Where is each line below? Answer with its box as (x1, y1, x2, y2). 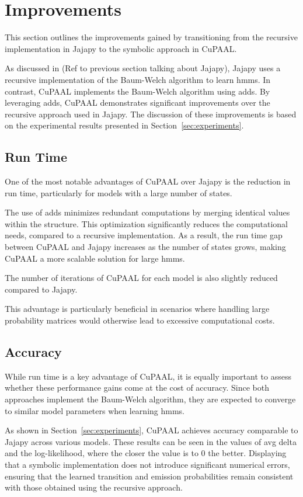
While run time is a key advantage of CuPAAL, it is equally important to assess (5, 370, 291, 382)
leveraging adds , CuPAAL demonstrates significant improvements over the (5, 96, 270, 109)
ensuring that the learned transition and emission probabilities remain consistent (5, 470, 294, 482)
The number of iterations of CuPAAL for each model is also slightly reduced (5, 272, 278, 284)
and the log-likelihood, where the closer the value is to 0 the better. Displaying (5, 447, 287, 459)
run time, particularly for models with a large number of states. (5, 186, 232, 199)
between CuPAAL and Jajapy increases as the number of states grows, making (5, 241, 286, 253)
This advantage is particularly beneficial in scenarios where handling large (5, 303, 270, 315)
